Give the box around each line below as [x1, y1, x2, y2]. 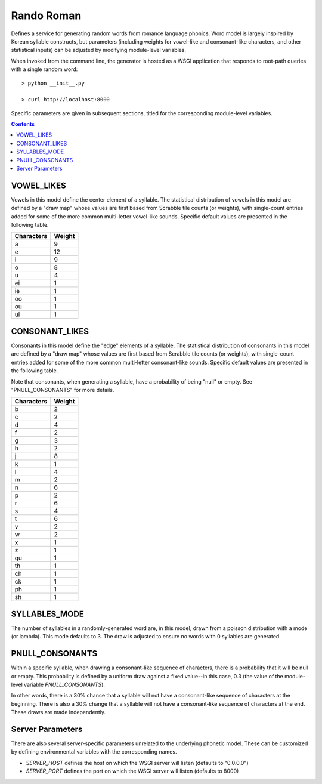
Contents [11, 121, 35, 128]
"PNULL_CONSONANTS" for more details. [11, 386, 114, 393]
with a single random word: [11, 66, 78, 73]
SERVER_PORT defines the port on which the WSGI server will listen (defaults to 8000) [26, 767, 239, 775]
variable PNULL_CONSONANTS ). [24, 681, 106, 688]
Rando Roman [11, 9, 82, 22]
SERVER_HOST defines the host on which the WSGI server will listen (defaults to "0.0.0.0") [26, 759, 249, 766]
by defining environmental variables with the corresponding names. [11, 748, 177, 755]
